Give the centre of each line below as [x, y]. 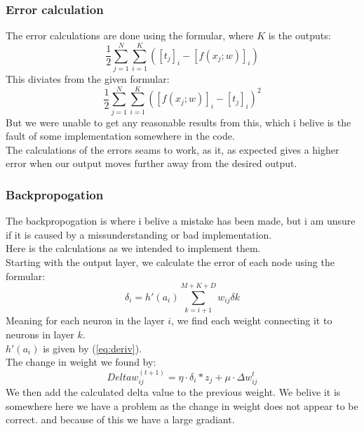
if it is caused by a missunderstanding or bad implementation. [139, 234]
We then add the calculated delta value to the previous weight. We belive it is [173, 391]
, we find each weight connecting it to [251, 320]
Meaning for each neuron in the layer [85, 320]
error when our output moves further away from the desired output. [151, 163]
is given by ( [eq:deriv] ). [93, 348]
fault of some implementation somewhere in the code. [120, 136]
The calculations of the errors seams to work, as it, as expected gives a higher [173, 149]
